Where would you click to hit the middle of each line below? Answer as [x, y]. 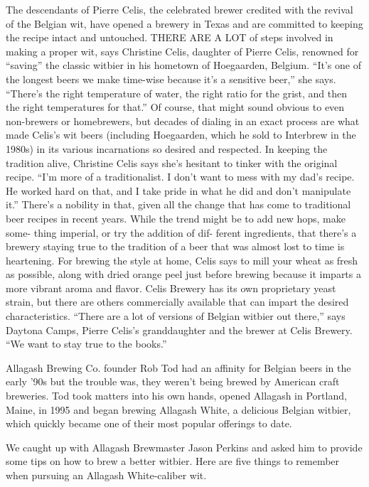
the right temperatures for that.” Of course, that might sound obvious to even [175, 107]
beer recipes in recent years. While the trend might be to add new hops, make [176, 218]
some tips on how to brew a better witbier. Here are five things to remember [173, 461]
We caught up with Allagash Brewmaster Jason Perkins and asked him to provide [184, 447]
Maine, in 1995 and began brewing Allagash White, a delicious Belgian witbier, [178, 409]
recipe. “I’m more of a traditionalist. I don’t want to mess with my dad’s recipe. [180, 177]
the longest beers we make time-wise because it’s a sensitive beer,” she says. [171, 79]
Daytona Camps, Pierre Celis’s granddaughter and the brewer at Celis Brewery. [179, 330]
